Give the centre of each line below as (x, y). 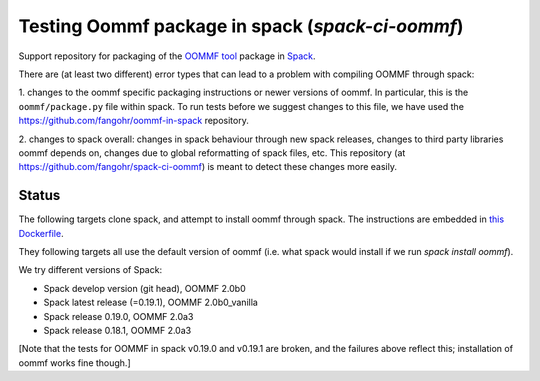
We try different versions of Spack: (90, 270)
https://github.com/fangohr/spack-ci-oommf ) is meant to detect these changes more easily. (208, 167)
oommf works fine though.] (75, 362)
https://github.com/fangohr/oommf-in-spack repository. (133, 121)
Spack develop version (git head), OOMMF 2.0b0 (144, 288)
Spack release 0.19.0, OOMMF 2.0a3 (118, 316)
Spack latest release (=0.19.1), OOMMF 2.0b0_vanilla (151, 302)
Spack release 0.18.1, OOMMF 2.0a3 (117, 330)
